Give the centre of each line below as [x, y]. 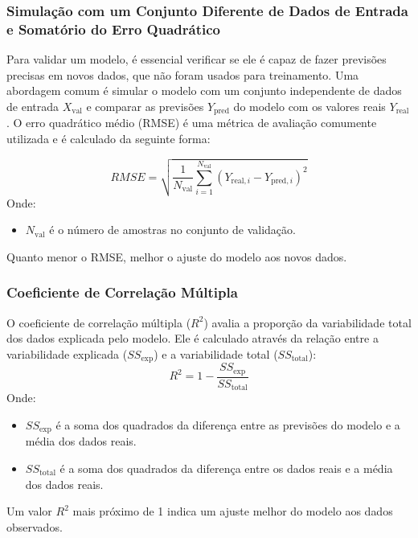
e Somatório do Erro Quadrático [113, 29]
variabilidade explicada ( [67, 353]
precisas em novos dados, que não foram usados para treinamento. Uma [183, 74]
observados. [35, 526]
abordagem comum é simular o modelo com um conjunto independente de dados [204, 90]
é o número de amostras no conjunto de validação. [172, 230]
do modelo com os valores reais [309, 106]
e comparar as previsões [145, 106]
